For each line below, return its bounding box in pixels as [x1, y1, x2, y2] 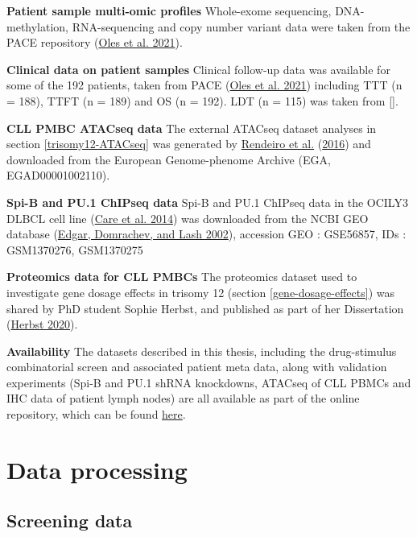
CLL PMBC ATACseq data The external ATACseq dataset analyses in [6, 119, 377, 136]
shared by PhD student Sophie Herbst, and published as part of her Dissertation [6, 299, 404, 316]
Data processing [6, 452, 188, 485]
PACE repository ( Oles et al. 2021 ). [6, 34, 183, 51]
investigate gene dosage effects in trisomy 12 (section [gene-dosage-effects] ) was [6, 283, 394, 300]
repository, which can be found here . [6, 406, 186, 423]
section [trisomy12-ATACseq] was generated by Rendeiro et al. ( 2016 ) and [6, 135, 371, 152]
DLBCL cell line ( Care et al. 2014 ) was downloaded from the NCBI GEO [6, 209, 369, 226]
